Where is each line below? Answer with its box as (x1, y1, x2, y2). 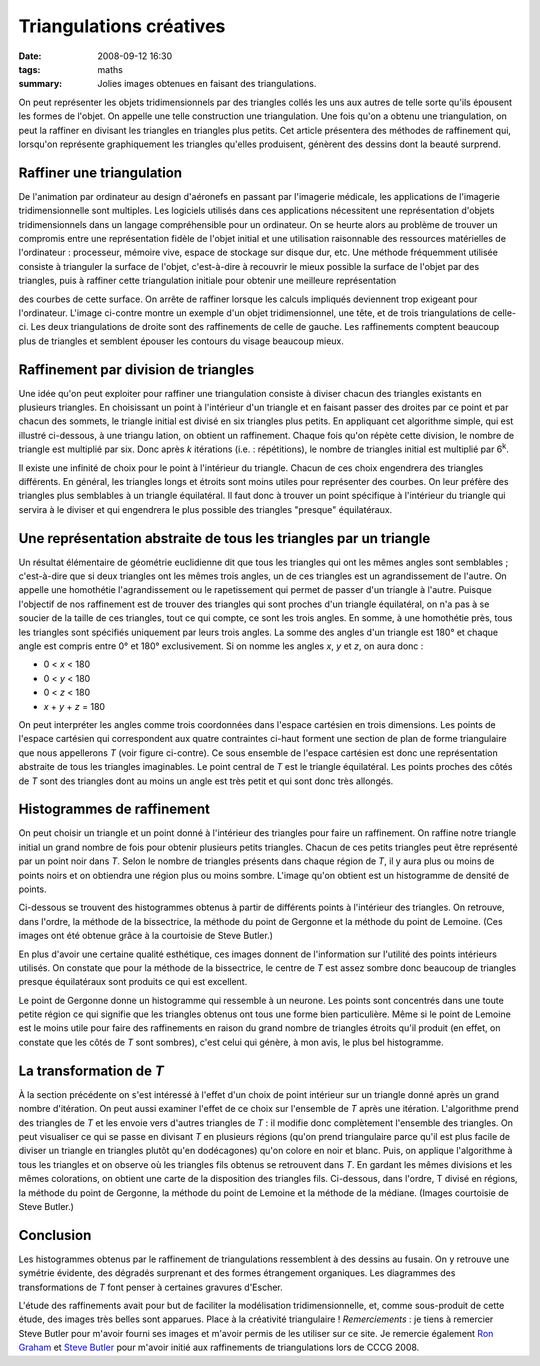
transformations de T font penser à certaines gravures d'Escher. (18, 1281, 284, 1293)
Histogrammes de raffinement (18, 801, 210, 818)
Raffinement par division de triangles (18, 361, 255, 378)
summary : (18, 78, 63, 90)
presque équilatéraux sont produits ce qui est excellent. (18, 976, 248, 988)
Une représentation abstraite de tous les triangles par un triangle (18, 530, 431, 547)
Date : (18, 50, 42, 62)
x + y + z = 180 (43, 700, 105, 712)
